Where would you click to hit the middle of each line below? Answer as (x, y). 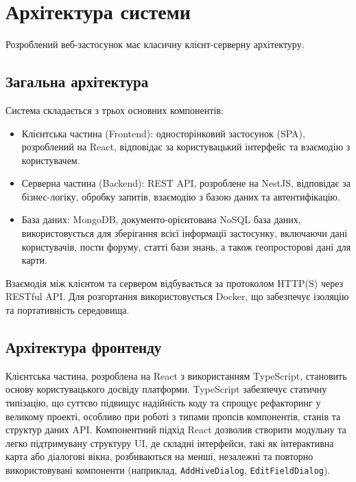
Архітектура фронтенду (84, 347)
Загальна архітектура (77, 81)
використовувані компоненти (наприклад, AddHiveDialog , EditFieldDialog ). (168, 470)
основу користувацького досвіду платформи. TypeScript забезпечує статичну (166, 389)
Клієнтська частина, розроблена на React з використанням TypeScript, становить (176, 375)
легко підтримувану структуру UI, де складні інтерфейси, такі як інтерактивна (170, 443)
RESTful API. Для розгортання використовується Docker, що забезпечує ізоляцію (177, 296)
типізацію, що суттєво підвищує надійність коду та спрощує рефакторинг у (163, 403)
